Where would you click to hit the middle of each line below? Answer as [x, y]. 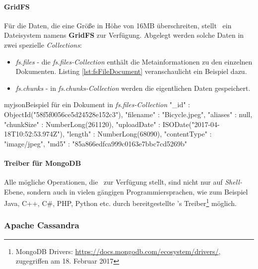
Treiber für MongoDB [43, 163]
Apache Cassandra [42, 225]
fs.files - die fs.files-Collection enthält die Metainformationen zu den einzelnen [134, 61]
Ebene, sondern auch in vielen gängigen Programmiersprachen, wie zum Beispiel [126, 191]
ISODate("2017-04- [191, 124]
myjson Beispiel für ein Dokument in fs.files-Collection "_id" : [97, 104]
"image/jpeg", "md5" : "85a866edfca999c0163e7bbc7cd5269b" [96, 143]
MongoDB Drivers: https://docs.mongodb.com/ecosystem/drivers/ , [118, 251]
